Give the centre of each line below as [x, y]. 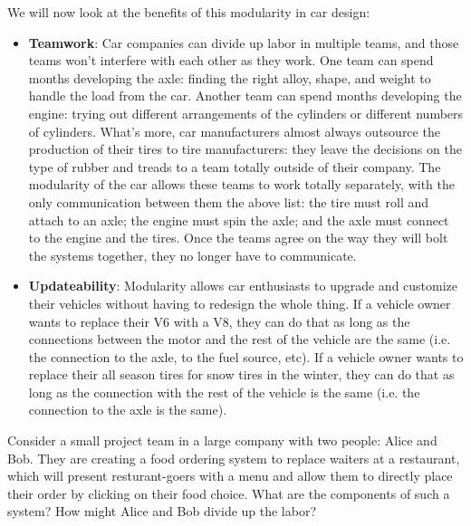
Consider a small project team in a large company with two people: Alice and [222, 440]
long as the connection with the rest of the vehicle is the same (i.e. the [224, 392]
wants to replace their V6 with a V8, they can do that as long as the [219, 321]
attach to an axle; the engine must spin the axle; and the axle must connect [239, 220]
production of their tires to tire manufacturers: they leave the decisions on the [245, 149]
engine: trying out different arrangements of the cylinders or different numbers [246, 113]
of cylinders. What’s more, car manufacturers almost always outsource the [234, 131]
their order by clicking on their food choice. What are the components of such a [229, 493]
